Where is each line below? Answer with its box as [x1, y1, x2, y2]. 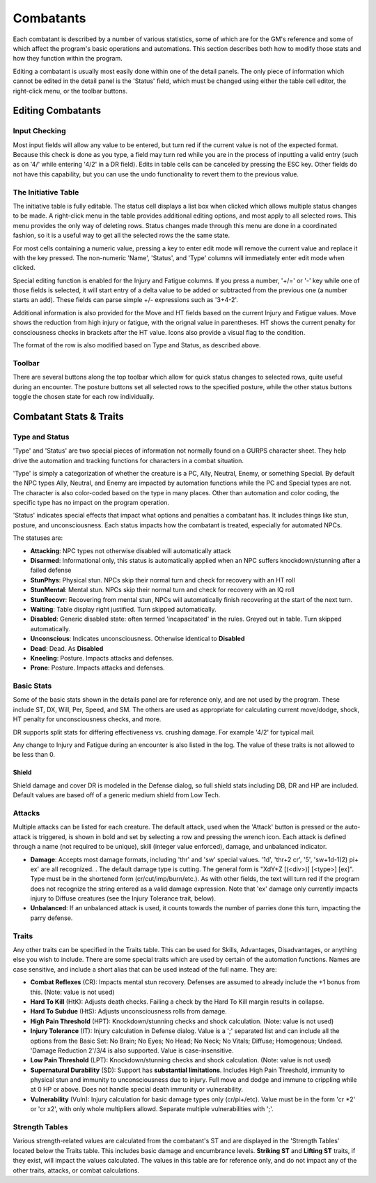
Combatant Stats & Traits [13, 410, 125, 422]
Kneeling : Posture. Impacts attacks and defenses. [30, 654, 174, 662]
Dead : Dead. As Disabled [30, 644, 104, 652]
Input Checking [13, 126, 66, 136]
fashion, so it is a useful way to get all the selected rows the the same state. [13, 231, 230, 240]
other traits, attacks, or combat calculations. [13, 1166, 139, 1175]
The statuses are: [13, 534, 63, 542]
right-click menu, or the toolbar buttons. [13, 86, 128, 95]
